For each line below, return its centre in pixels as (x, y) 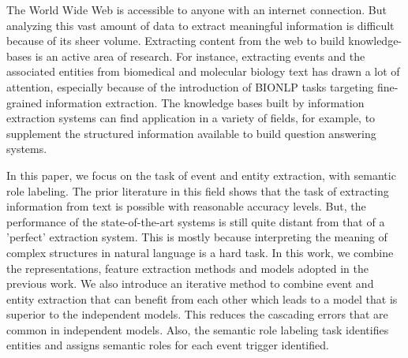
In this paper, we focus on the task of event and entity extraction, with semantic (201, 175)
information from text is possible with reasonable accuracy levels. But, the (186, 206)
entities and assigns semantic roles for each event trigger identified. (168, 345)
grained (24, 102)
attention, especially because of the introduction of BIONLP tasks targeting (190, 86)
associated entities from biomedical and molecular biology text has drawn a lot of (203, 71)
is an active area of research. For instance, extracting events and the (200, 56)
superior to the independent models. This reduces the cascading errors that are (197, 314)
